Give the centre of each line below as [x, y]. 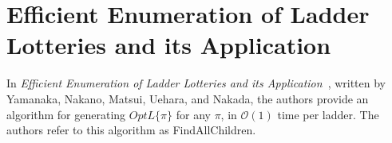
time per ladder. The [328, 114]
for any [193, 114]
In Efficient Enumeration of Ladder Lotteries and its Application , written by [196, 83]
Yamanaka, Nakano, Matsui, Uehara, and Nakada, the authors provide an [188, 98]
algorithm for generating [66, 114]
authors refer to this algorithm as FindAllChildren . [131, 130]
